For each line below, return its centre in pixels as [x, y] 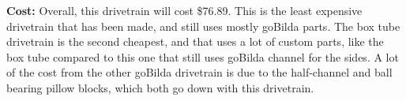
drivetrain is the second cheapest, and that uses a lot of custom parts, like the [195, 41]
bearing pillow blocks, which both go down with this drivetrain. [160, 87]
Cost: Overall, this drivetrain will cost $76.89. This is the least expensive [184, 10]
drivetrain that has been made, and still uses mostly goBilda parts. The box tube [203, 26]
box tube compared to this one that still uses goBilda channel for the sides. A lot [203, 56]
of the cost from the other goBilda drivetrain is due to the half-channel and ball [199, 72]
